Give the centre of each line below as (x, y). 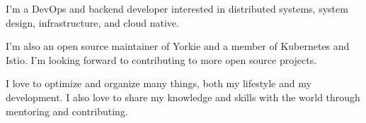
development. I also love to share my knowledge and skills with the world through (183, 97)
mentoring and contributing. (67, 111)
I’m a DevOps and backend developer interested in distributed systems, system (177, 8)
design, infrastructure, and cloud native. (92, 22)
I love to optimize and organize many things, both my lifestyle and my (159, 83)
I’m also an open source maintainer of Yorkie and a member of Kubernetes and (178, 46)
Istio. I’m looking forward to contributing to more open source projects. (161, 59)
